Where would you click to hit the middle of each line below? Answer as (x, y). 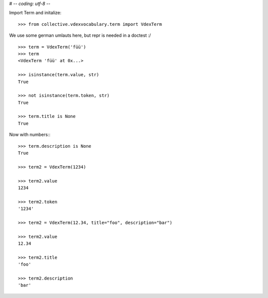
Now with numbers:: (30, 135)
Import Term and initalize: (35, 13)
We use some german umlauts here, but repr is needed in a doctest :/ (80, 35)
